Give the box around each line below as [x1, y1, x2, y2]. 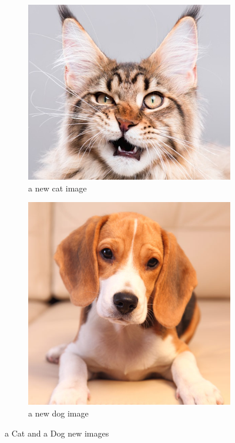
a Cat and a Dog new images [5, 427, 109, 439]
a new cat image [28, 181, 87, 194]
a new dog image [28, 406, 89, 419]
